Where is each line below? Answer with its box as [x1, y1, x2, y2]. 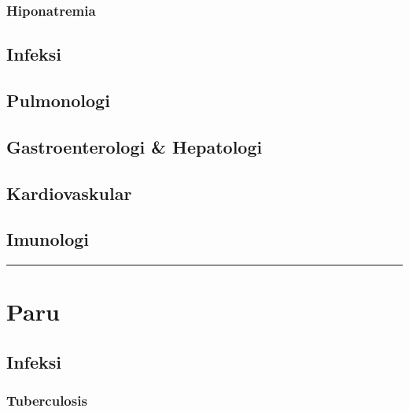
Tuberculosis [6, 391, 87, 410]
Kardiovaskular [6, 180, 132, 205]
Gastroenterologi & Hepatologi [6, 134, 263, 158]
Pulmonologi [6, 88, 110, 113]
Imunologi [6, 227, 90, 251]
